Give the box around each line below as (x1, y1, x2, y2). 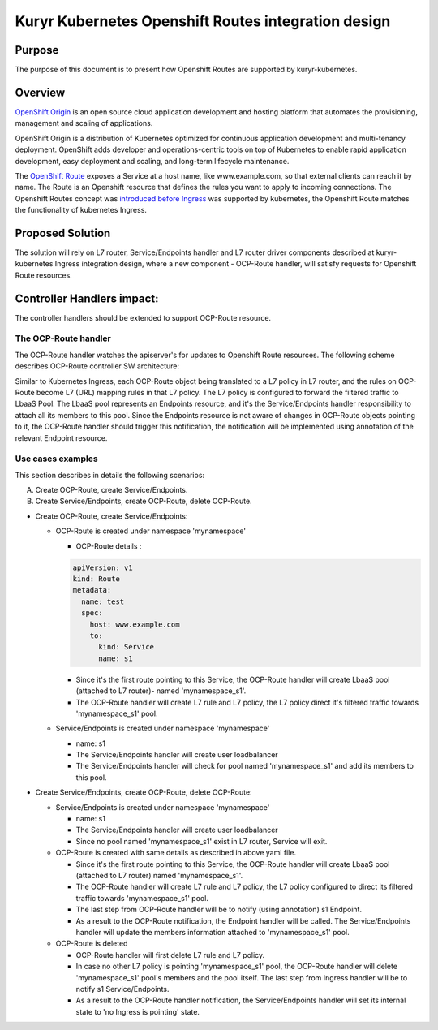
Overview (15, 85, 66, 99)
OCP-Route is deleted (55, 938, 128, 949)
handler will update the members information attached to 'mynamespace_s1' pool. (75, 927, 350, 937)
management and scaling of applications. (15, 119, 153, 128)
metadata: (72, 585, 112, 595)
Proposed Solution (15, 226, 111, 239)
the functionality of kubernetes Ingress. (15, 205, 148, 215)
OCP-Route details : (75, 541, 142, 551)
